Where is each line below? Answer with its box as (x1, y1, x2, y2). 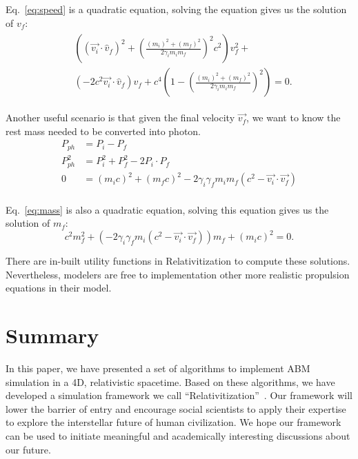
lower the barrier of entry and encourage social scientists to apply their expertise (6, 401, 346, 416)
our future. (6, 442, 51, 456)
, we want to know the (246, 110, 341, 125)
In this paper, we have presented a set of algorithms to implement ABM (6, 361, 310, 376)
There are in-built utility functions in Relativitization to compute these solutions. (6, 254, 350, 268)
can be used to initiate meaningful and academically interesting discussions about (6, 429, 350, 443)
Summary (6, 321, 99, 349)
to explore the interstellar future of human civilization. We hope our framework (6, 415, 341, 429)
